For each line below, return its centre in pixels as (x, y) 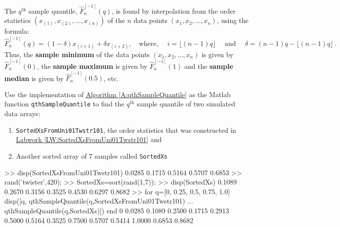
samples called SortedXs (131, 155)
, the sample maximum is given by (92, 66)
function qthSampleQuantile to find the (64, 104)
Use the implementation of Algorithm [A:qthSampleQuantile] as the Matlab (118, 94)
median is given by (34, 78)
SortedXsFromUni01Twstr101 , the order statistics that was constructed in (126, 130)
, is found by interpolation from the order (174, 10)
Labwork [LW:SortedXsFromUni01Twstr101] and (89, 139)
